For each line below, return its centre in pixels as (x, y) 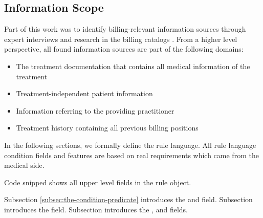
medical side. (24, 165)
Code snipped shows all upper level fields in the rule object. (98, 182)
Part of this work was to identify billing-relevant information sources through (125, 29)
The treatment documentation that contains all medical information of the (133, 66)
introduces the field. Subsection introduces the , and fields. (96, 209)
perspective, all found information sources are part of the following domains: (124, 49)
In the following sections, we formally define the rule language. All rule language (130, 145)
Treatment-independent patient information (84, 93)
